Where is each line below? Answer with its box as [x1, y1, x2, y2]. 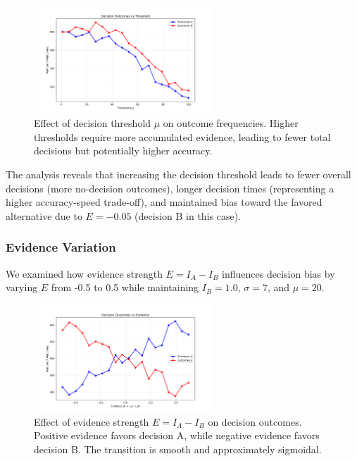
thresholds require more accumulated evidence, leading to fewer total [34, 129, 331, 144]
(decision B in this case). [134, 208, 241, 223]
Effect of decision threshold [34, 116, 151, 130]
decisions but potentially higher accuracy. [34, 143, 213, 158]
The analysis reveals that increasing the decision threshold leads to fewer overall [6, 166, 351, 181]
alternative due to [6, 208, 82, 223]
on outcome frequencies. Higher [163, 116, 299, 130]
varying [6, 280, 38, 295]
